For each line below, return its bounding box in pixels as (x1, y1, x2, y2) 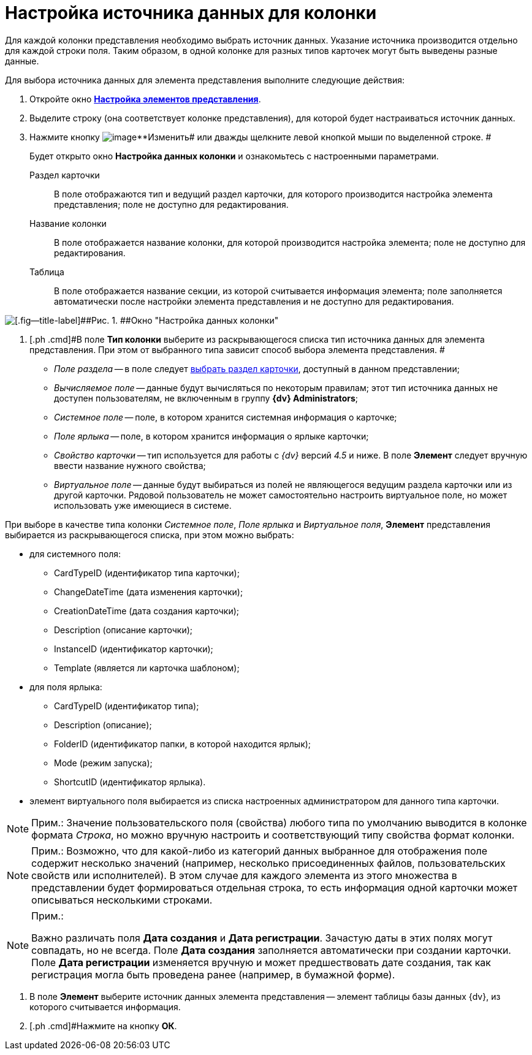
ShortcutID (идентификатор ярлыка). (54, 776, 206, 787)
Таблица (29, 266, 64, 277)
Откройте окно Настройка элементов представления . (29, 93, 261, 104)
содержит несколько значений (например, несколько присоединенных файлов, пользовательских (31, 856, 506, 869)
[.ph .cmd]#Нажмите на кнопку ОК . (29, 1020, 177, 1031)
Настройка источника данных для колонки (5, 2, 377, 23)
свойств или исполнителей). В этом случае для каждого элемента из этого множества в (31, 869, 457, 882)
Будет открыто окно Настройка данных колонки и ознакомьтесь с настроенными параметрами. (29, 150, 439, 161)
